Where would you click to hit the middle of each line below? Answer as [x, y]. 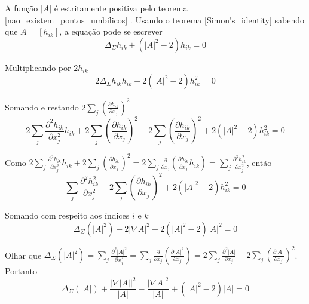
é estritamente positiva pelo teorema [121, 8]
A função [22, 8]
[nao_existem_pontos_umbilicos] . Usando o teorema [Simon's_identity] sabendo [155, 19]
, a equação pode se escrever [111, 31]
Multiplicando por [38, 67]
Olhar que [23, 254]
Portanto [21, 271]
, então [259, 162]
